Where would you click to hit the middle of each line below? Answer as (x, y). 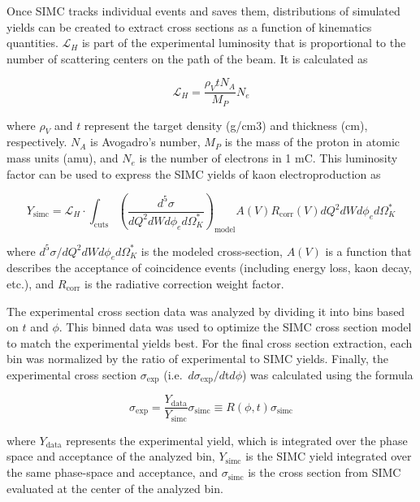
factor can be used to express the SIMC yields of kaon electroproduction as (194, 173)
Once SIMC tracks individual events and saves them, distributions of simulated (204, 11)
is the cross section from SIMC (325, 472)
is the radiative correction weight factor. (184, 283)
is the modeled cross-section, (212, 251)
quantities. (32, 43)
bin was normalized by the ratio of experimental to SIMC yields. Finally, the (197, 359)
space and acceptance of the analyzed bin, (111, 456)
